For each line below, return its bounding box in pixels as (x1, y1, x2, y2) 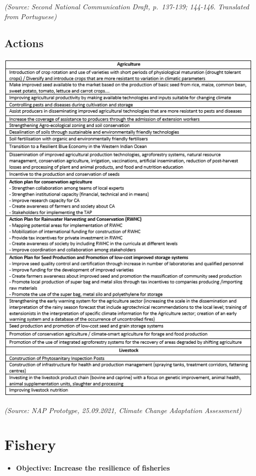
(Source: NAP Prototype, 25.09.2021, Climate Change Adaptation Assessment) (4, 405, 242, 415)
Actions (4, 35, 44, 50)
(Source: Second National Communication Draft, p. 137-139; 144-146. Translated (4, 1, 249, 11)
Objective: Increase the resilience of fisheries (16, 462, 170, 473)
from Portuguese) (4, 11, 57, 21)
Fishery (4, 434, 56, 454)
